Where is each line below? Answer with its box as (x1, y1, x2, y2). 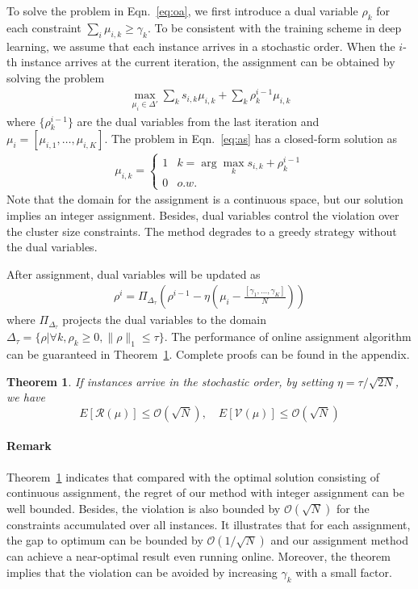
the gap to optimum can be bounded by (6, 532, 203, 549)
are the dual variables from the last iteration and (77, 112, 320, 129)
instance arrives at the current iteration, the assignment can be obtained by (20, 53, 395, 70)
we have (6, 389, 45, 406)
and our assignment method (270, 532, 409, 549)
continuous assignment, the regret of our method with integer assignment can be (6, 484, 404, 501)
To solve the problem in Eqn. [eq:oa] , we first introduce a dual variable (6, 2, 358, 19)
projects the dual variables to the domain (62, 311, 266, 328)
